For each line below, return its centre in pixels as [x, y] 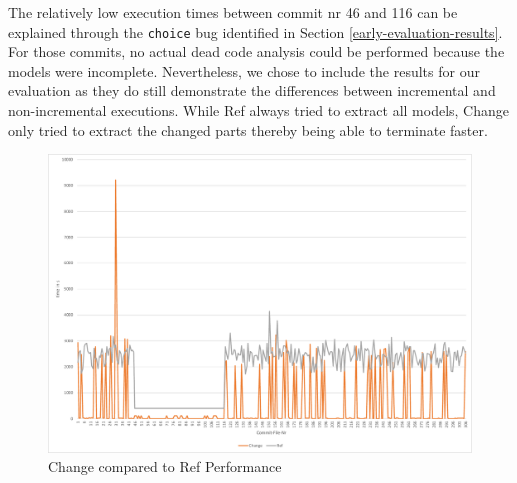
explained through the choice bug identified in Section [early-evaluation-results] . [255, 31]
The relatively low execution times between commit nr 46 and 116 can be [233, 12]
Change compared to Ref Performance [165, 466]
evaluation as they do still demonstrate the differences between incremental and [252, 90]
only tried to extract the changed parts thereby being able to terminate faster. [248, 129]
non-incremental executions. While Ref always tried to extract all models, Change [259, 110]
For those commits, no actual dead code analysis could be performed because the [256, 51]
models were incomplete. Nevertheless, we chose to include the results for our [244, 70]
